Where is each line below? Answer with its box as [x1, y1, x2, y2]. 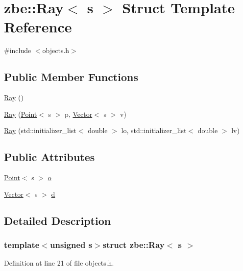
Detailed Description [4, 213, 111, 228]
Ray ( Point [4, 108, 37, 119]
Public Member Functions [4, 69, 138, 84]
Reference [4, 17, 72, 37]
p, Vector [65, 108, 93, 119]
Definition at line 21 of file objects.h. [4, 258, 114, 268]
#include [4, 45, 31, 55]
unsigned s [49, 238, 93, 250]
